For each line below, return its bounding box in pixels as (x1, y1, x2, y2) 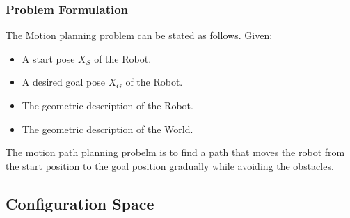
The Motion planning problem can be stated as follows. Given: (6, 28, 273, 42)
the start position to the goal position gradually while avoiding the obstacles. (6, 158, 334, 173)
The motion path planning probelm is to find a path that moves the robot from (6, 145, 345, 159)
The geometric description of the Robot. (22, 98, 193, 112)
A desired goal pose (22, 75, 105, 89)
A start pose (22, 51, 75, 65)
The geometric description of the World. (22, 121, 193, 136)
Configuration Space (6, 192, 154, 214)
